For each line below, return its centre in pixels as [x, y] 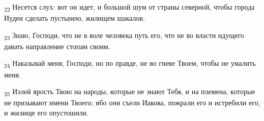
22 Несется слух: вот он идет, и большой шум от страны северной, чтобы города [129, 7]
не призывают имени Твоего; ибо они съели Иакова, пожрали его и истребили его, [132, 103]
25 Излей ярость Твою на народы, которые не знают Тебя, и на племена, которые [130, 92]
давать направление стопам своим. [57, 46]
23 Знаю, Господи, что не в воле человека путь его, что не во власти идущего [124, 35]
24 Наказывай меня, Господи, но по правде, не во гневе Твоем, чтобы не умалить [130, 64]
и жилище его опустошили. [47, 112]
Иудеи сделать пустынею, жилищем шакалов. [75, 18]
